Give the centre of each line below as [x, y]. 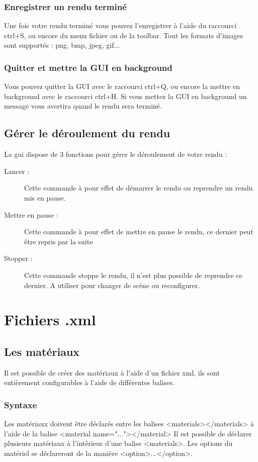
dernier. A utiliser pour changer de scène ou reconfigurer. [112, 285]
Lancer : [17, 171]
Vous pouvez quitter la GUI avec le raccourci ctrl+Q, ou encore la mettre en [122, 86]
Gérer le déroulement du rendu [87, 133]
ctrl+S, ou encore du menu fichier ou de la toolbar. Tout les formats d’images [124, 35]
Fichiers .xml [50, 319]
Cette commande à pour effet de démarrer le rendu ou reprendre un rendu [139, 188]
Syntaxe [21, 404]
